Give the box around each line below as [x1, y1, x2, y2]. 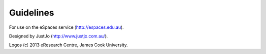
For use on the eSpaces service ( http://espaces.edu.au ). [9, 24, 124, 30]
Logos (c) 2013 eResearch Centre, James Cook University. [9, 42, 128, 48]
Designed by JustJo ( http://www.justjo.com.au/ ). [9, 33, 108, 39]
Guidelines [9, 7, 54, 18]
